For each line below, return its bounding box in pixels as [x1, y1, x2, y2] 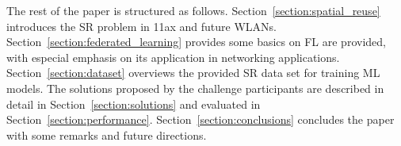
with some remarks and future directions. [6, 126, 207, 143]
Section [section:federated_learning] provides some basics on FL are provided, [6, 33, 386, 50]
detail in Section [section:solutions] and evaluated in [6, 95, 261, 112]
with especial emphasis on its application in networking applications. [6, 48, 340, 65]
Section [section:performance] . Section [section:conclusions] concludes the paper [6, 111, 395, 128]
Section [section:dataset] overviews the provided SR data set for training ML [6, 64, 380, 81]
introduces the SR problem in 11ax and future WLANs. [6, 17, 277, 34]
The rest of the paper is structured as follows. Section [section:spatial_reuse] [6, 2, 380, 18]
